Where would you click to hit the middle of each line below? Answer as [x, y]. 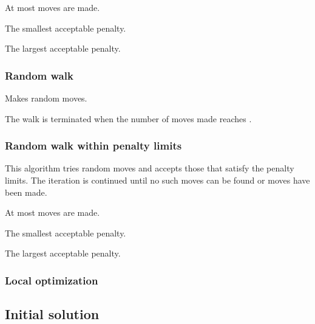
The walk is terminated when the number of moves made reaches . [128, 118]
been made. [26, 192]
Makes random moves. [46, 98]
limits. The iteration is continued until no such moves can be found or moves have [157, 180]
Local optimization [52, 280]
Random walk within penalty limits [93, 146]
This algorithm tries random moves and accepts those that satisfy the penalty [150, 168]
